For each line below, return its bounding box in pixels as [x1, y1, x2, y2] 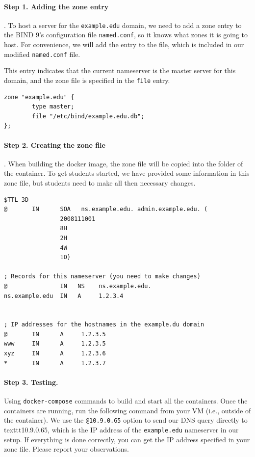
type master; [32, 103, 75, 110]
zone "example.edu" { [4, 93, 75, 101]
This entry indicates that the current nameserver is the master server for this [4, 65, 236, 76]
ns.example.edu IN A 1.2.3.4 [4, 292, 124, 299]
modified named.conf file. [4, 49, 80, 59]
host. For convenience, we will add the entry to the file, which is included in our [4, 39, 244, 50]
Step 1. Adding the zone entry [4, 1, 109, 11]
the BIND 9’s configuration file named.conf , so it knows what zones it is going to [4, 29, 248, 40]
